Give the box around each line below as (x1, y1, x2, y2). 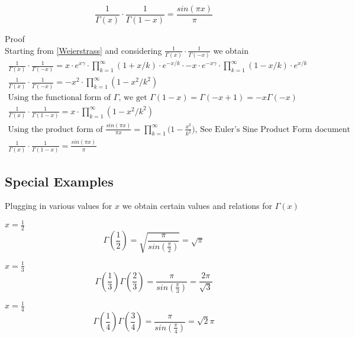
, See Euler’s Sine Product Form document (195, 125, 351, 134)
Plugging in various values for (5, 199, 112, 212)
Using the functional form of (8, 93, 111, 102)
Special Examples (5, 172, 114, 190)
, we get (118, 93, 147, 102)
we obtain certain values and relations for (122, 199, 273, 212)
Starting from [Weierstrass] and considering (5, 44, 162, 56)
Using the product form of (8, 125, 103, 134)
